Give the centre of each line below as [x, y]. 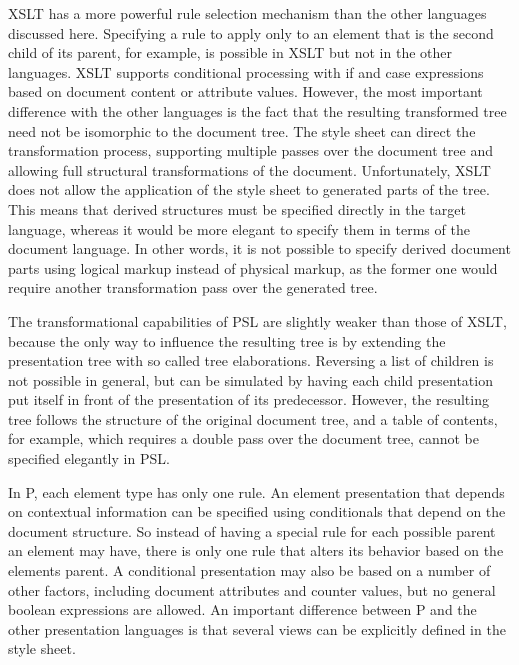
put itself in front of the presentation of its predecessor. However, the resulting [248, 399]
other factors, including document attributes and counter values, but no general [252, 589]
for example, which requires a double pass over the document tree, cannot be [243, 438]
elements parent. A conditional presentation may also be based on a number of [249, 570]
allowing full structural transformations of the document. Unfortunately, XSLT [249, 169]
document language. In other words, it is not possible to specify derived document [259, 248]
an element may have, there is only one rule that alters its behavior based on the [256, 550]
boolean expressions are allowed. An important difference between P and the [242, 609]
